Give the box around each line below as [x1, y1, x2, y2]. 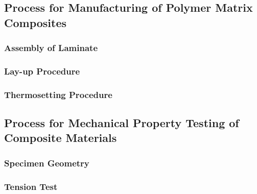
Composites [4, 14, 67, 30]
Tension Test [4, 180, 58, 192]
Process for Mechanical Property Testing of [4, 115, 239, 131]
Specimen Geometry [4, 156, 89, 169]
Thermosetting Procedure [4, 88, 112, 101]
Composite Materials [4, 130, 117, 145]
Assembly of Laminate [4, 41, 98, 54]
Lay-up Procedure [4, 64, 80, 77]
